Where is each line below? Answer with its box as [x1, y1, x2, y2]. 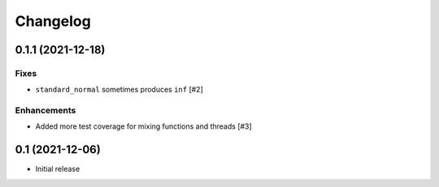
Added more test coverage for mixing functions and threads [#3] [35, 121, 252, 131]
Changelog [15, 12, 91, 30]
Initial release [35, 164, 80, 174]
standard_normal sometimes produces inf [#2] [35, 85, 203, 95]
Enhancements [15, 105, 76, 117]
